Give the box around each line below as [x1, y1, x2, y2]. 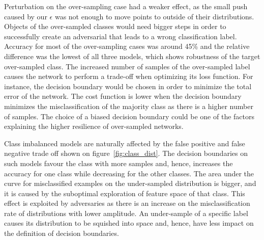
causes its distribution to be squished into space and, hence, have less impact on [4, 218, 254, 228]
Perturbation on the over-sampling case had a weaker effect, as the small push [4, 1, 248, 11]
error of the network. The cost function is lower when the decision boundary [4, 91, 242, 101]
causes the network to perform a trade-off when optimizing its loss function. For [4, 71, 253, 82]
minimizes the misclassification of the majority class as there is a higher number [4, 100, 253, 111]
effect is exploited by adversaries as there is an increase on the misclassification [4, 198, 250, 208]
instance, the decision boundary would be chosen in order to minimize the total [4, 81, 252, 91]
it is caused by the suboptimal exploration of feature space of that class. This [4, 188, 245, 198]
